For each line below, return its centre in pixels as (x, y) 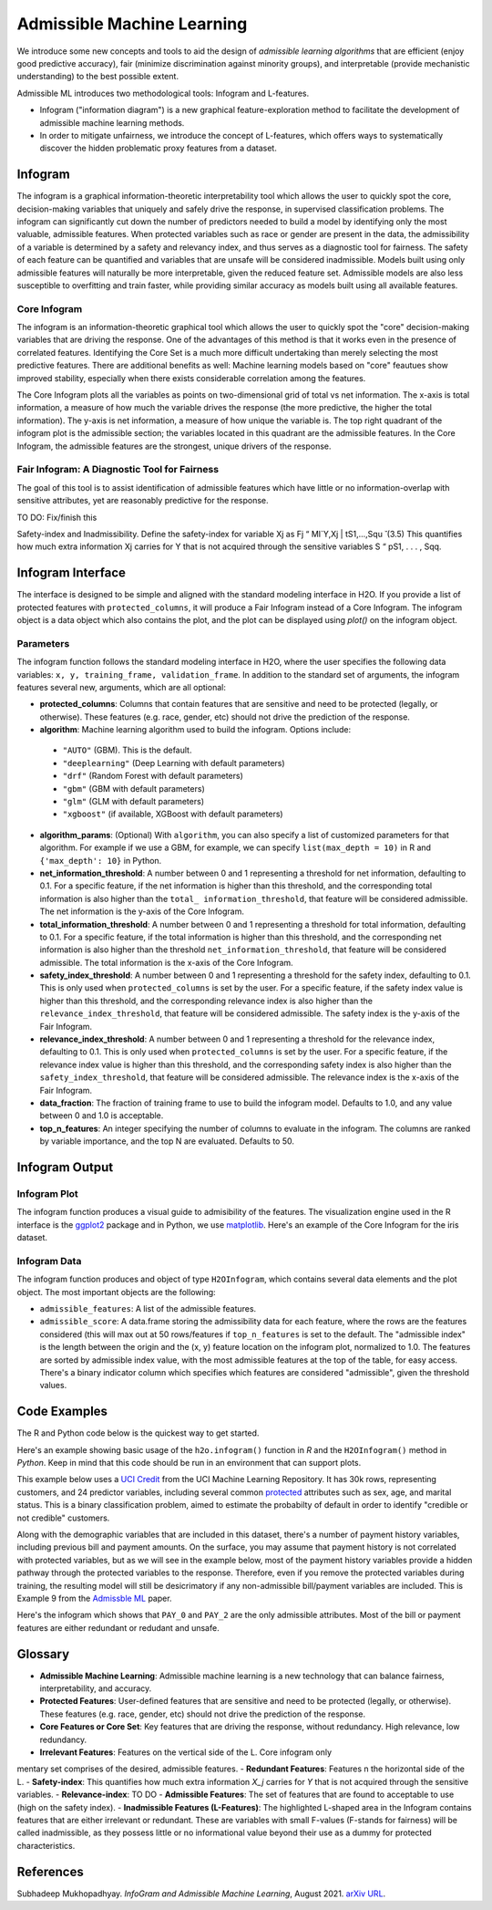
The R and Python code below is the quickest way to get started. (138, 1433)
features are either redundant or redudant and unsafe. (118, 1627)
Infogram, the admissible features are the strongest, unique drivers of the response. (174, 446)
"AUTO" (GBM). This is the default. (127, 750)
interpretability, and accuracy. (96, 1688)
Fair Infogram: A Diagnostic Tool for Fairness (118, 470)
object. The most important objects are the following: (116, 1292)
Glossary (43, 1654)
